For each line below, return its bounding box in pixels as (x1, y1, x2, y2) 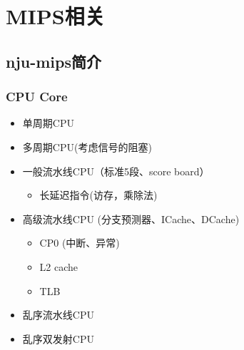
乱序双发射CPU (22, 331, 94, 346)
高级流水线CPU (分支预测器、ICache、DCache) (22, 211, 240, 226)
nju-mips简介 (6, 50, 102, 72)
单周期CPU (22, 115, 74, 130)
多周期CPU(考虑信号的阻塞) (22, 139, 152, 154)
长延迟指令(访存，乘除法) (39, 187, 158, 202)
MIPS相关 (6, 1, 105, 31)
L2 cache (39, 259, 78, 274)
